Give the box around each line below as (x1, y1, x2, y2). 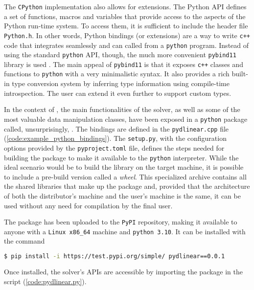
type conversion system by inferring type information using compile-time (12, 78, 230, 89)
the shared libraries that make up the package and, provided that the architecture (4, 181, 250, 191)
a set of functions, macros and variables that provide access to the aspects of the (4, 11, 246, 21)
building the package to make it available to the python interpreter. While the (4, 152, 239, 162)
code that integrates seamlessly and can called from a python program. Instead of (4, 40, 249, 50)
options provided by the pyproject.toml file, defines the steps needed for (4, 142, 225, 153)
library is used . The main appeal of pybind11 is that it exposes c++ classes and (4, 59, 243, 69)
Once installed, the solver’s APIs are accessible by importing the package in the (4, 266, 243, 276)
